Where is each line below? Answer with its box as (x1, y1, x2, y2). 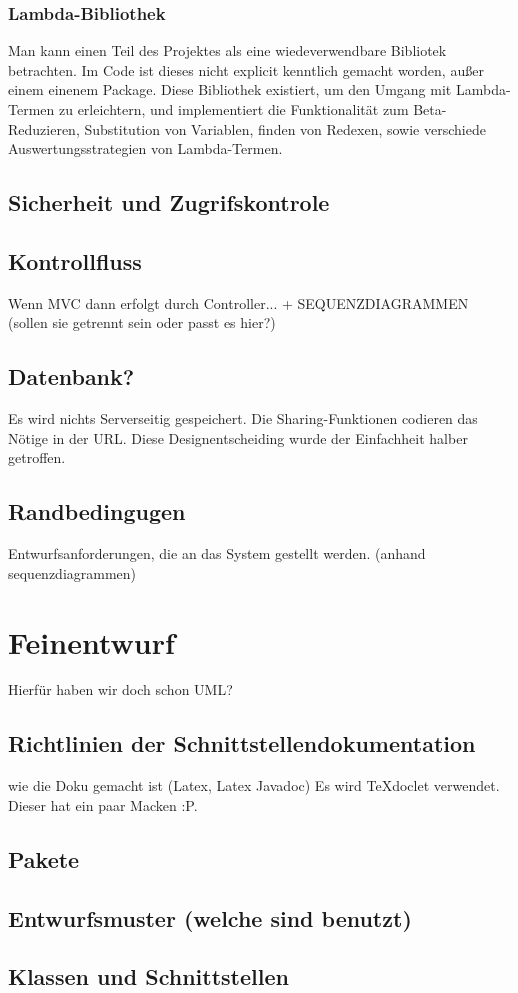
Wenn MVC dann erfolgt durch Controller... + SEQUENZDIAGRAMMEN (8, 292, 469, 313)
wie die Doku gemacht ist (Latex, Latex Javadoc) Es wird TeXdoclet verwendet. (8, 775, 500, 796)
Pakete (8, 843, 80, 874)
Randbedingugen (8, 496, 186, 527)
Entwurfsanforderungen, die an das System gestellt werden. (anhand (8, 543, 426, 564)
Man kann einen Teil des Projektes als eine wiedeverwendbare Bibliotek (8, 40, 447, 61)
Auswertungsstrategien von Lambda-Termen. (8, 138, 283, 159)
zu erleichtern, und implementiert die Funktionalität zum (58, 99, 409, 119)
